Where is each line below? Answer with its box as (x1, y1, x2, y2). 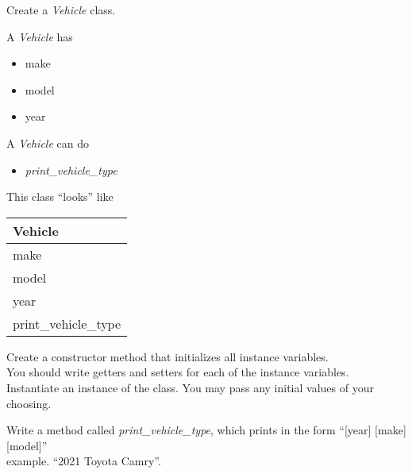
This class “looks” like (6, 188, 114, 205)
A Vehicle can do (6, 134, 89, 151)
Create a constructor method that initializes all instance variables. (6, 348, 329, 364)
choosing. (6, 395, 52, 411)
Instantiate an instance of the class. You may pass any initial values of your (6, 379, 374, 395)
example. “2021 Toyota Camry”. (6, 453, 161, 469)
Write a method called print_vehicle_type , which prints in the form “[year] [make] (6, 422, 406, 438)
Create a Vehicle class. (6, 2, 116, 17)
